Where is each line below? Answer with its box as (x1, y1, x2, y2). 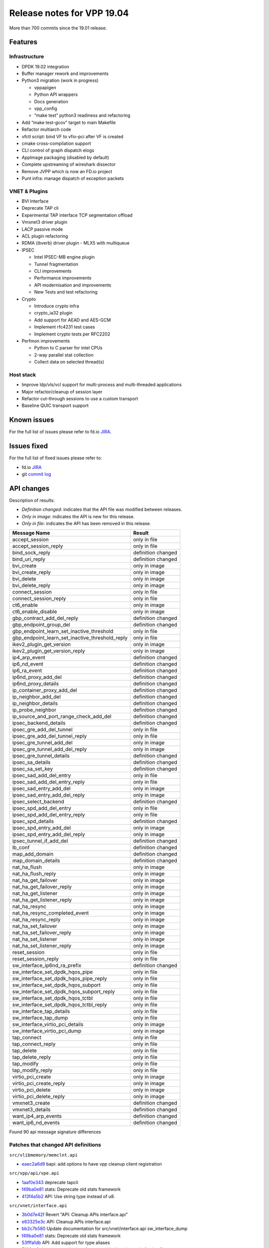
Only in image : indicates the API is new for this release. (21, 513, 135, 519)
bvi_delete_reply (12, 582, 51, 589)
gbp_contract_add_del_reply (12, 615, 79, 622)
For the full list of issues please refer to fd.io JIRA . (9, 429, 112, 435)
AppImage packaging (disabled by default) (21, 154, 110, 160)
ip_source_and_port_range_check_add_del (12, 713, 112, 720)
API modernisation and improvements (34, 282, 112, 288)
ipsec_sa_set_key (12, 765, 53, 772)
